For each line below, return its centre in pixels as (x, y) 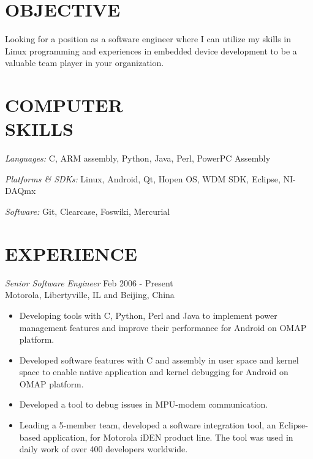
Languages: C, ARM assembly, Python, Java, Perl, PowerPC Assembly (138, 158)
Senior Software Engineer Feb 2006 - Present (89, 282)
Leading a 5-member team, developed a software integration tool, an (148, 425)
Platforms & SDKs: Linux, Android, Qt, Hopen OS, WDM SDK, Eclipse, (143, 178)
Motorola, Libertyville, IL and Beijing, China (90, 295)
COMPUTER (64, 105)
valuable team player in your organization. (85, 63)
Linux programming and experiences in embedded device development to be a (151, 50)
